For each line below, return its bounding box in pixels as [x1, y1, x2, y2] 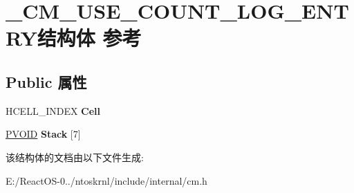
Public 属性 [6, 71, 87, 92]
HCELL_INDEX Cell [6, 103, 101, 118]
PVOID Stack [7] [6, 127, 81, 141]
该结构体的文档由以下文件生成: [6, 149, 144, 164]
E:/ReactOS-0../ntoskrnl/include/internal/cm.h [6, 173, 207, 187]
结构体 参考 [37, 24, 142, 52]
